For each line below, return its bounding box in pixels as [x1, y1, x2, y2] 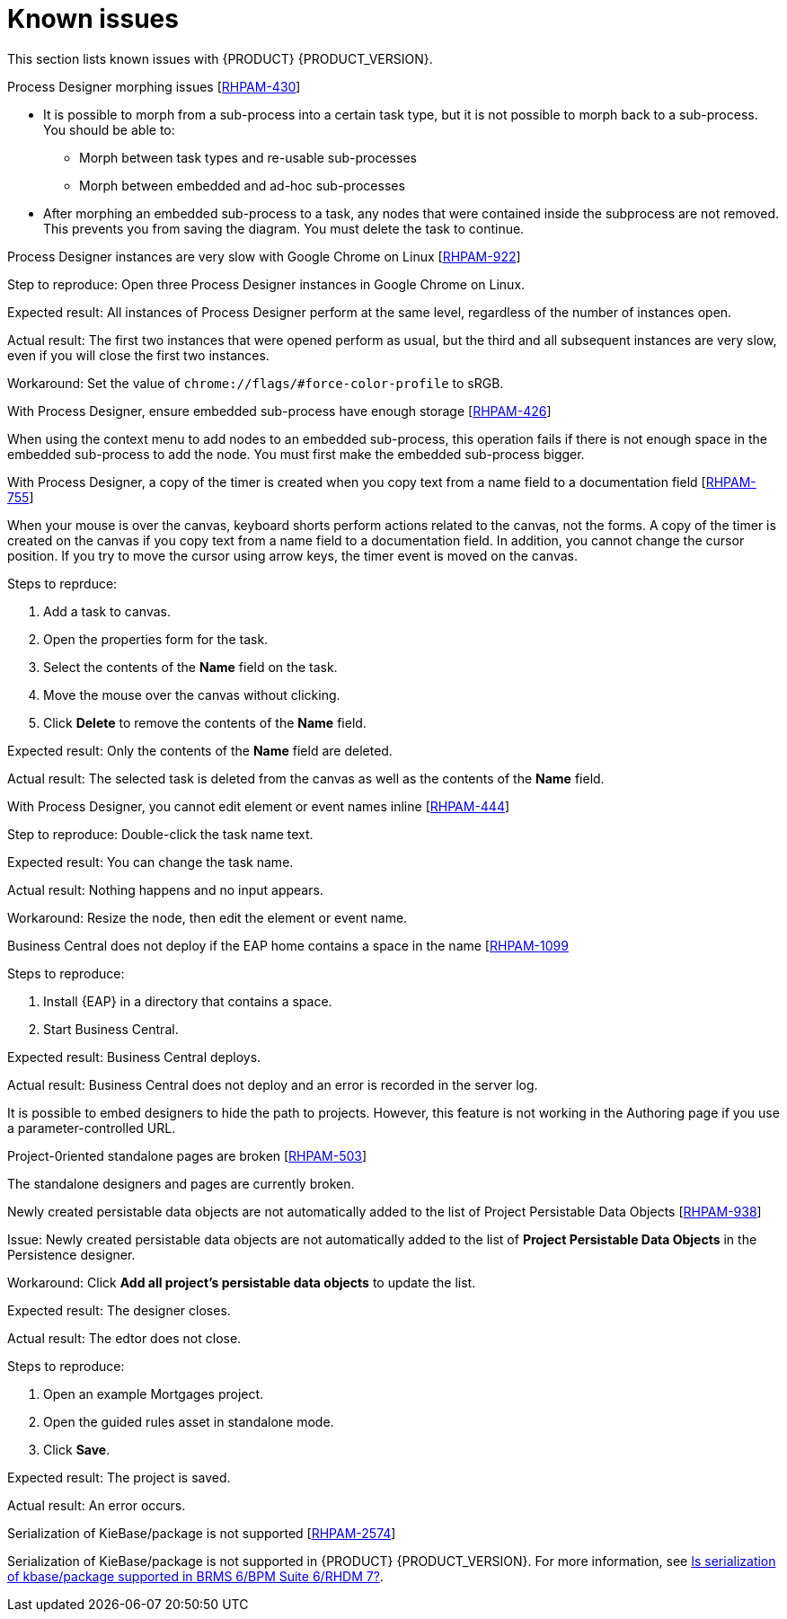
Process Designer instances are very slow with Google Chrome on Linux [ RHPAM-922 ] [7, 248, 521, 264]
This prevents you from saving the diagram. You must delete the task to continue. [43, 220, 525, 236]
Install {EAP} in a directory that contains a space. [43, 993, 332, 1009]
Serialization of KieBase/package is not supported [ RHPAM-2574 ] [7, 1525, 396, 1541]
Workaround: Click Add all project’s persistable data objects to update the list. [7, 1274, 476, 1290]
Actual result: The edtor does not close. [7, 1330, 242, 1346]
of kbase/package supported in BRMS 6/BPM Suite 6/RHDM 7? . [7, 1568, 384, 1584]
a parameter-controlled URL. [7, 1119, 176, 1136]
